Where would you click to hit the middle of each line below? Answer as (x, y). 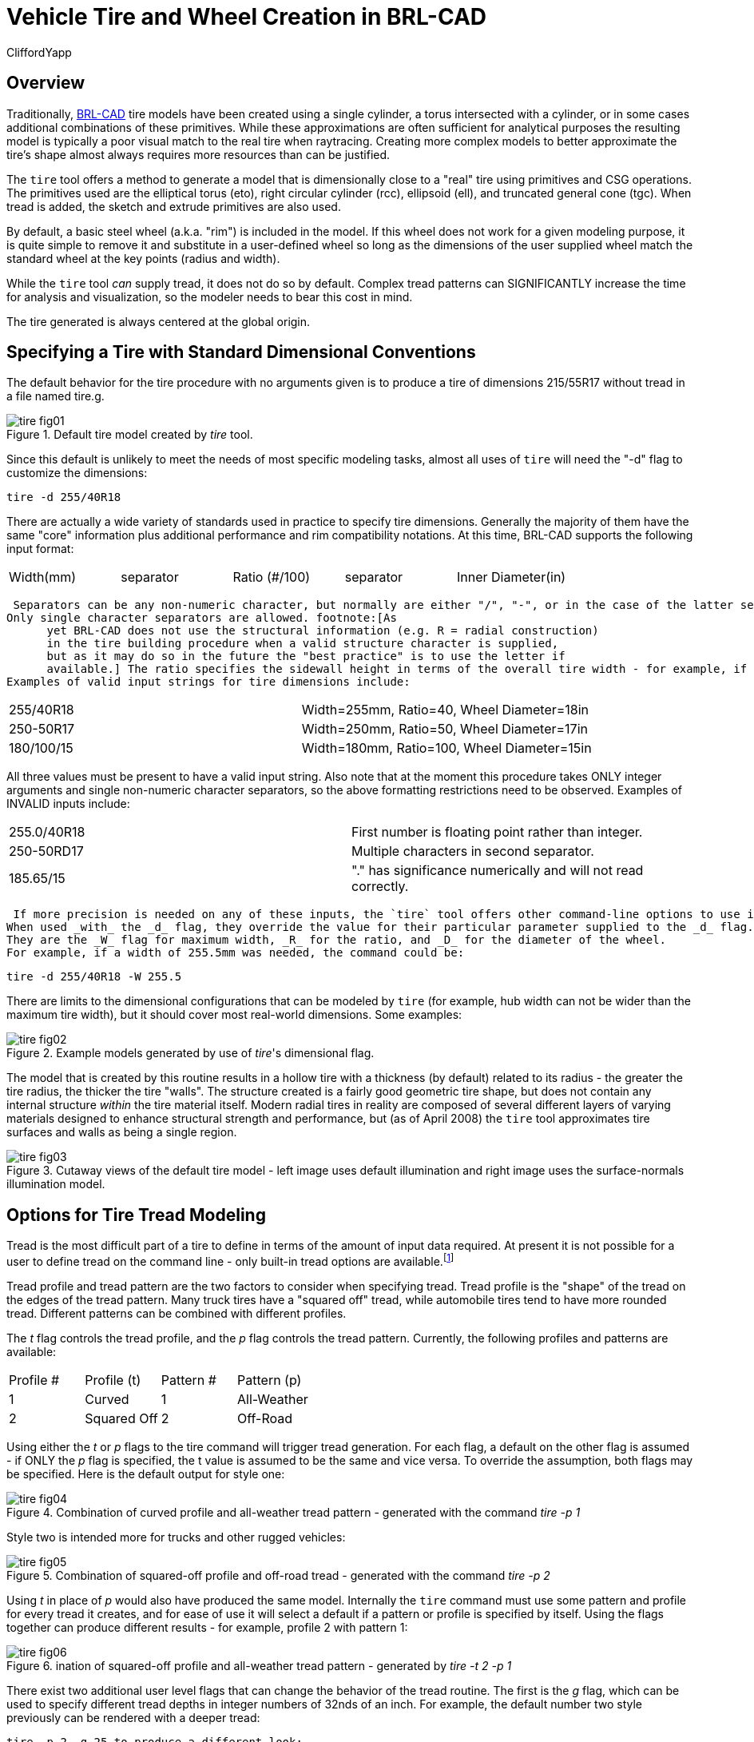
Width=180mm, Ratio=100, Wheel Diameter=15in (446, 748)
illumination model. (56, 1184)
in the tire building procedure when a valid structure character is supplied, (303, 644)
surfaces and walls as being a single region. (122, 1132)
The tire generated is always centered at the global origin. (159, 321)
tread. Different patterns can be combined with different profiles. (177, 1313)
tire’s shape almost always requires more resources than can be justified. (198, 154)
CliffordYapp (39, 52)
